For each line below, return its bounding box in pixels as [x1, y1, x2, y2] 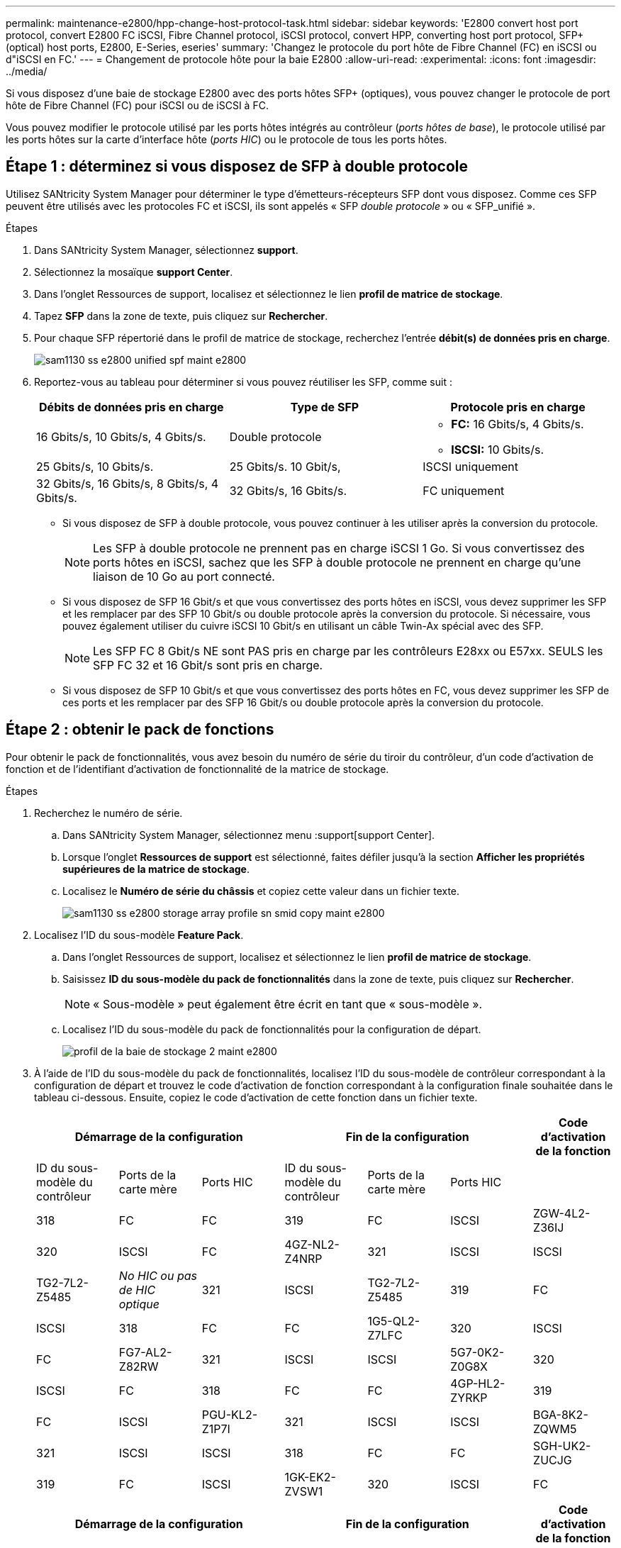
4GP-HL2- [450, 1376, 505, 1391]
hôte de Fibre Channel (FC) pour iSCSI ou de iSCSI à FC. [6, 99, 269, 111]
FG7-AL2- [118, 1344, 172, 1359]
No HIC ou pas [118, 1268, 197, 1283]
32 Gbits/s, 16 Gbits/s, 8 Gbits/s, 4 [36, 476, 219, 491]
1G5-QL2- [367, 1313, 420, 1328]
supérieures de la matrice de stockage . [62, 862, 250, 875]
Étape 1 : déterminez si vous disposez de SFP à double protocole [6, 157, 469, 176]
